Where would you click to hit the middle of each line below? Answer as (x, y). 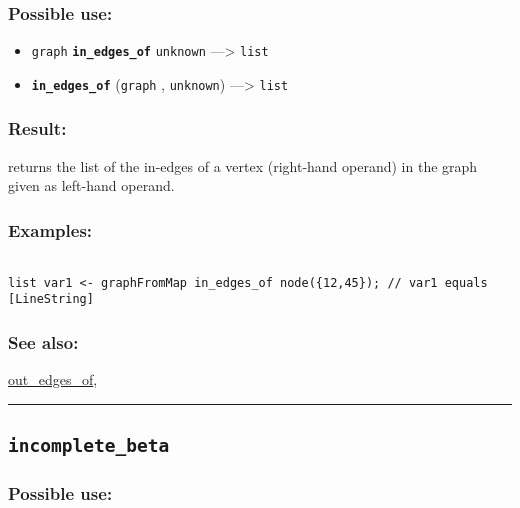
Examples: (50, 229)
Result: (37, 128)
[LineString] (51, 299)
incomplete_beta (89, 446)
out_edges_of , (53, 379)
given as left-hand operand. (91, 185)
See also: (43, 342)
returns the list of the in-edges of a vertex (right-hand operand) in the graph (243, 165)
